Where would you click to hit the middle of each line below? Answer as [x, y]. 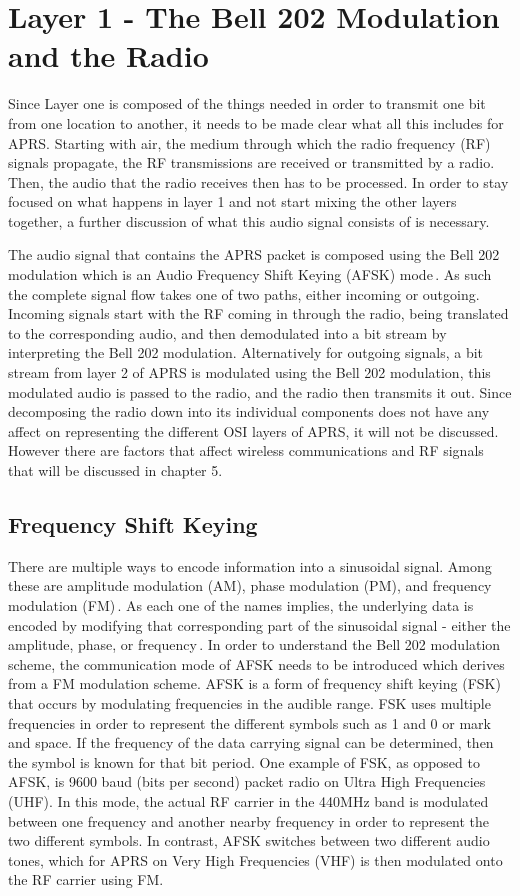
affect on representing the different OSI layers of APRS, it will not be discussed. [253, 430]
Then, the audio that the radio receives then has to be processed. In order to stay [258, 181]
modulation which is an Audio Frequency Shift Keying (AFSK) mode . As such [250, 274]
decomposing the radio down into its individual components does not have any [249, 411]
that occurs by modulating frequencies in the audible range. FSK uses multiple [249, 702]
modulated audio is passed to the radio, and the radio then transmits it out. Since [260, 391]
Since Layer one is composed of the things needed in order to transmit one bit [247, 103]
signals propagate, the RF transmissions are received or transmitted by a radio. [251, 162]
